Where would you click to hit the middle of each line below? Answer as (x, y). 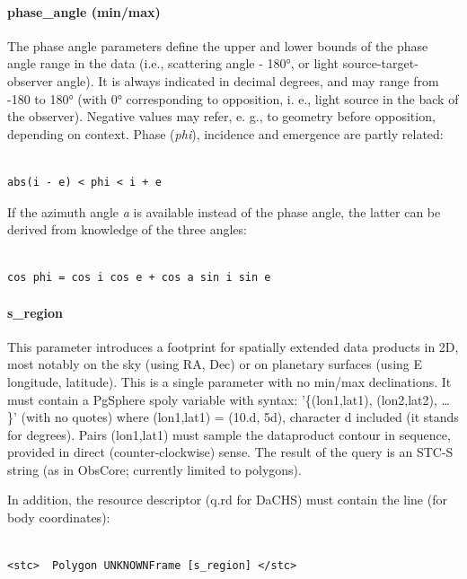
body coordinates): (59, 518)
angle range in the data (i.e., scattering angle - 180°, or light (173, 63)
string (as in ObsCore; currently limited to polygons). (154, 469)
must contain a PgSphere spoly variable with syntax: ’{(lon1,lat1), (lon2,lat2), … (229, 399)
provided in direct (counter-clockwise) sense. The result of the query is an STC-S (230, 452)
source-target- (380, 63)
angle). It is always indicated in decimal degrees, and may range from (248, 80)
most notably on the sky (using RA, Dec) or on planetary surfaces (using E (215, 364)
